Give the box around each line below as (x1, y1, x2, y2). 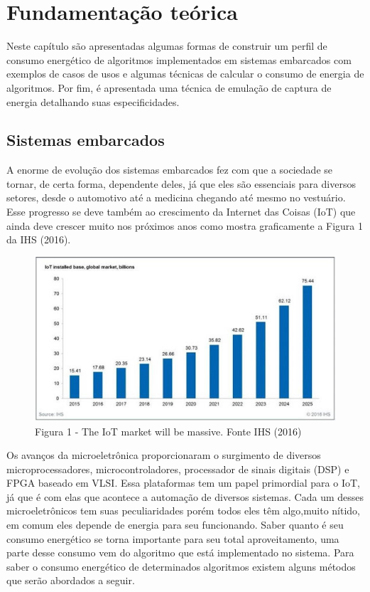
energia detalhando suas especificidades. (6, 94, 180, 109)
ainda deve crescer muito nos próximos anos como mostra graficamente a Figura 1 (6, 218, 364, 233)
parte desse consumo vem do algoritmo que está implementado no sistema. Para (6, 545, 354, 560)
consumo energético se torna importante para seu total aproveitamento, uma (6, 531, 339, 546)
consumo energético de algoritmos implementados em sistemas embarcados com (6, 52, 352, 67)
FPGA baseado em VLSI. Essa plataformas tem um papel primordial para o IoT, (6, 475, 360, 490)
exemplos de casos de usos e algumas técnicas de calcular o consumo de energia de (6, 66, 364, 81)
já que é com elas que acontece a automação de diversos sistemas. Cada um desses (6, 489, 364, 504)
